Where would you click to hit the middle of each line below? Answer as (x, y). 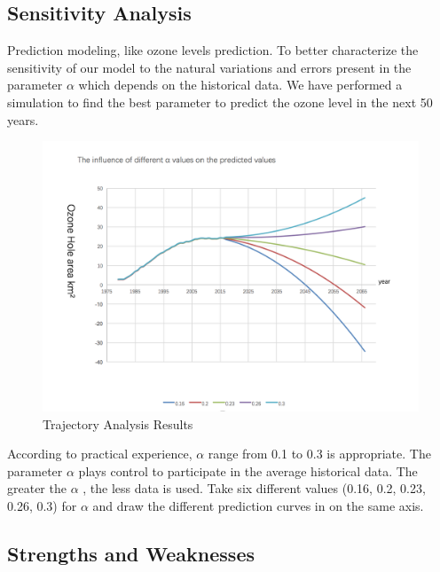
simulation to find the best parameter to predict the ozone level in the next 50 (220, 102)
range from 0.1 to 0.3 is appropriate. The (319, 454)
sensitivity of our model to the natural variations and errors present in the (209, 67)
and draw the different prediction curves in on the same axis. (258, 505)
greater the (37, 488)
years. (23, 119)
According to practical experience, (100, 454)
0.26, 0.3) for (42, 505)
